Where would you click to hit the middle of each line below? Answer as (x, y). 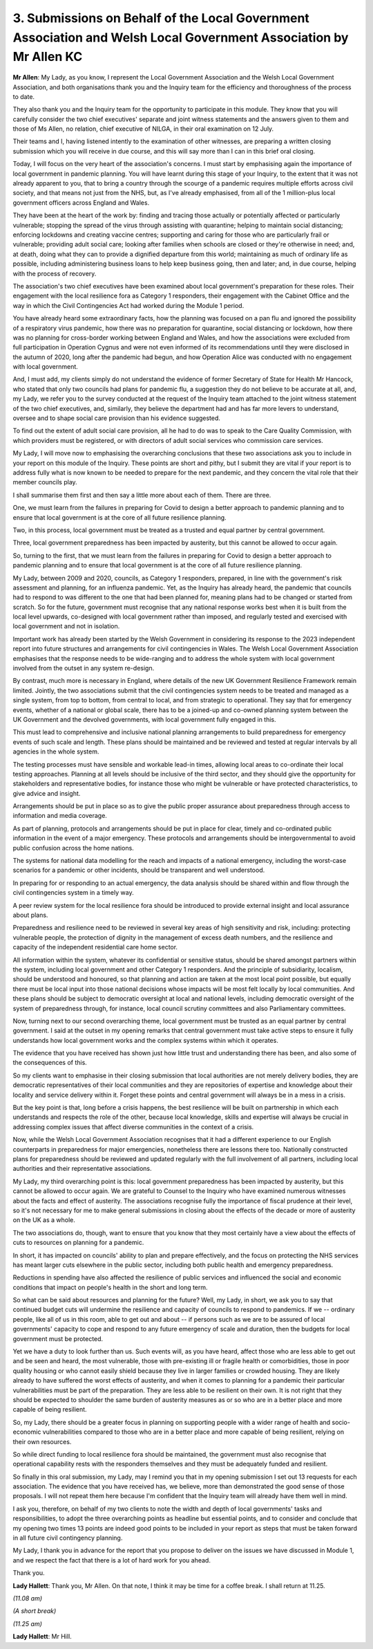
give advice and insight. (47, 793)
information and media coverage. (60, 816)
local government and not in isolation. (66, 626)
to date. (23, 96)
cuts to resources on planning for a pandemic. (78, 1243)
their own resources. (42, 1441)
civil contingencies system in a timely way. (73, 893)
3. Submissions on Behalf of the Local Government (161, 18)
